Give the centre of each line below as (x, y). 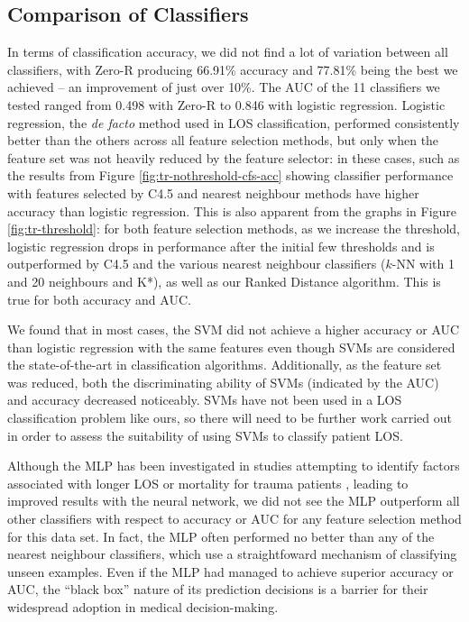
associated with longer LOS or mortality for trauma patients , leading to (208, 483)
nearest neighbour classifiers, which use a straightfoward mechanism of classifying (232, 554)
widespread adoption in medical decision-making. (143, 607)
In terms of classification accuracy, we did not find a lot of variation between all (228, 52)
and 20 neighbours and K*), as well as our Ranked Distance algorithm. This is (224, 281)
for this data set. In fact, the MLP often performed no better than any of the (221, 536)
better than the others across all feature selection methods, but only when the (223, 140)
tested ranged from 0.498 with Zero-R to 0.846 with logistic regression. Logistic (226, 104)
